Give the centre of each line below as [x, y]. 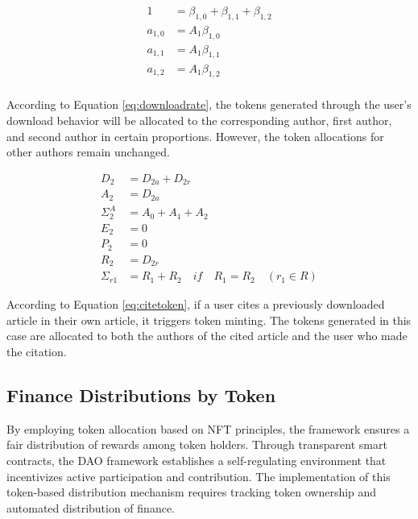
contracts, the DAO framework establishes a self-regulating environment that [197, 460]
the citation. [37, 351]
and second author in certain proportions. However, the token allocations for [195, 136]
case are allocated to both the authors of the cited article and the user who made [207, 336]
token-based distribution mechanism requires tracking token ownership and [192, 492]
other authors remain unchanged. [88, 152]
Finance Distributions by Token [141, 394]
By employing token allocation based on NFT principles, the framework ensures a [208, 428]
